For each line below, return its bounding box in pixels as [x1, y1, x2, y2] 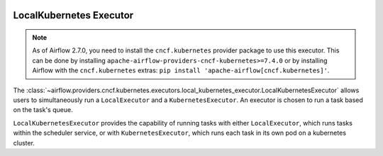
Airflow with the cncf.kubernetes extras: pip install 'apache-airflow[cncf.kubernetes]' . [32, 66, 330, 74]
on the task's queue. [13, 106, 74, 114]
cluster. [13, 138, 35, 147]
